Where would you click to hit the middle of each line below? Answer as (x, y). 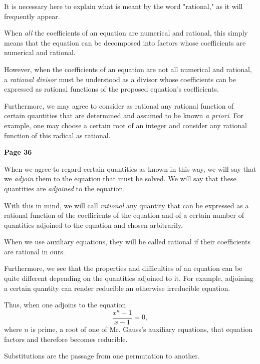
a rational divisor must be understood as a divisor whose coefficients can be (120, 79)
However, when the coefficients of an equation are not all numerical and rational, (128, 69)
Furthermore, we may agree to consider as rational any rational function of (119, 105)
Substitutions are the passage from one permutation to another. (102, 356)
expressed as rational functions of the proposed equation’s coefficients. (111, 89)
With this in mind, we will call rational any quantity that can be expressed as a (126, 205)
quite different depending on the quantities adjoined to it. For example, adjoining (129, 278)
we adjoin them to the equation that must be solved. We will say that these (120, 178)
